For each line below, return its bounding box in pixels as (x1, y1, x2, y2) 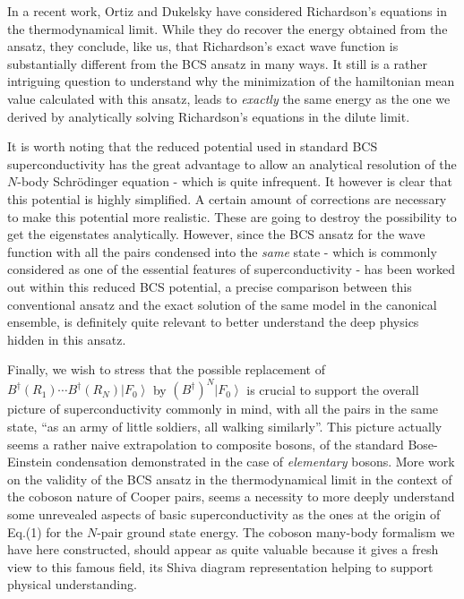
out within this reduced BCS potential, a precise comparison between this (7, 277, 412, 295)
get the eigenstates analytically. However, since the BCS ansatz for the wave (7, 225, 425, 244)
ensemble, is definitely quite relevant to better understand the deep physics (7, 312, 419, 331)
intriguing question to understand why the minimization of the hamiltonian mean (7, 72, 455, 90)
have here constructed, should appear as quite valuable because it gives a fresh (7, 540, 439, 559)
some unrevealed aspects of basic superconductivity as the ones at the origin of (7, 504, 441, 523)
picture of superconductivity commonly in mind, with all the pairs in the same (7, 399, 439, 418)
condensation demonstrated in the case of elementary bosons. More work (56, 452, 455, 471)
